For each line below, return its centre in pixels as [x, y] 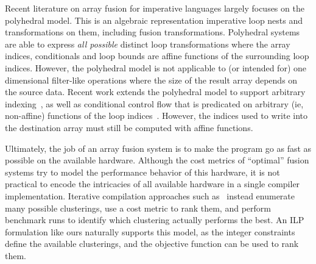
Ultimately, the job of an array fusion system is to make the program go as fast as [158, 148]
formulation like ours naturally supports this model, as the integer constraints [150, 231]
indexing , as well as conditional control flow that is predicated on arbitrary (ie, [154, 103]
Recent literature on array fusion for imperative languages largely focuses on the [155, 8]
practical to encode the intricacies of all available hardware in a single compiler [153, 184]
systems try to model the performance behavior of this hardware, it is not [142, 172]
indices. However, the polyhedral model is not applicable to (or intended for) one [156, 67]
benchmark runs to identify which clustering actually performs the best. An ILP [155, 220]
